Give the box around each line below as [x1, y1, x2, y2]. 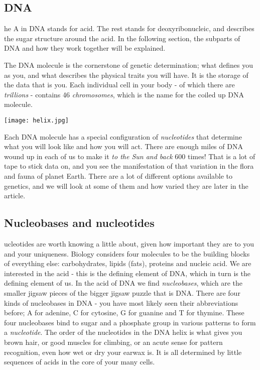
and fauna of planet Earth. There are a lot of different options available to [4, 170, 233, 181]
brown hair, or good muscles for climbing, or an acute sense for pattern [4, 336, 223, 347]
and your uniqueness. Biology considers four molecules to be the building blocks [4, 248, 250, 259]
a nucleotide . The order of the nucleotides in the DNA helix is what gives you [4, 327, 242, 337]
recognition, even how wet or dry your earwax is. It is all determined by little [4, 346, 242, 357]
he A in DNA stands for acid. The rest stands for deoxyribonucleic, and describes [4, 23, 254, 34]
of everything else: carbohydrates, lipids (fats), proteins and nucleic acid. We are [4, 258, 251, 269]
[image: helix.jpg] [4, 116, 69, 124]
